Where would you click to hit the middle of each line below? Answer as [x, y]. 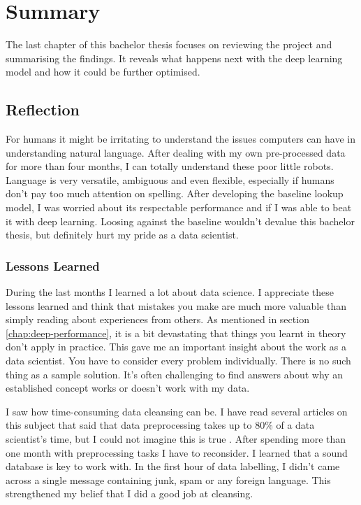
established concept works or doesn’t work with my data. [128, 388]
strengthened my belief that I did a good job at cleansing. [130, 493]
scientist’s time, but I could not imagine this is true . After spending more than [176, 439]
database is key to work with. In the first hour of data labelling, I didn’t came [173, 466]
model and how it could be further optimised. [103, 72]
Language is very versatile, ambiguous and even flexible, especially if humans [170, 179]
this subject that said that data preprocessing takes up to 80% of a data [160, 425]
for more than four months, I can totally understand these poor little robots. [170, 166]
